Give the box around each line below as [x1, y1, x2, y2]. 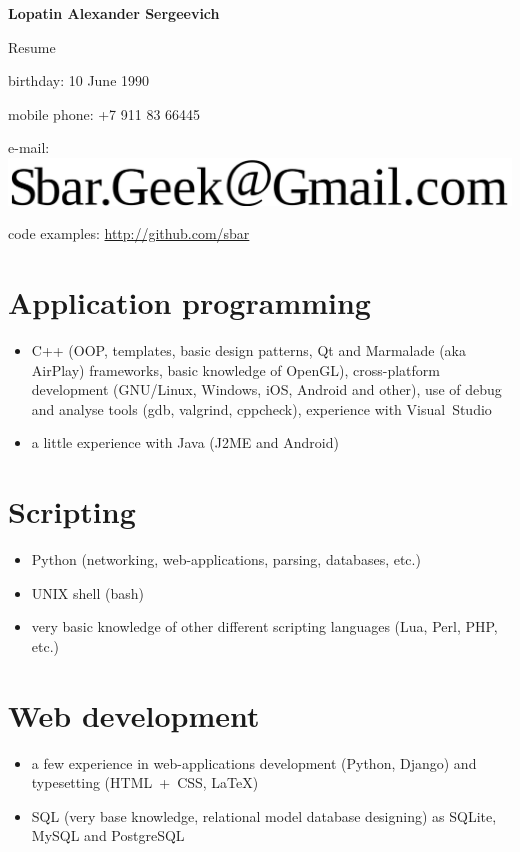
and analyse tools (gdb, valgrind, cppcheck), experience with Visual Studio [31, 398, 492, 419]
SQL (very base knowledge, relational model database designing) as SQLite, [31, 805, 497, 826]
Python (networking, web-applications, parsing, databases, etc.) [31, 549, 421, 570]
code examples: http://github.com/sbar [8, 223, 250, 244]
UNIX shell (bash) [31, 582, 144, 603]
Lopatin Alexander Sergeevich [8, 3, 220, 23]
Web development [8, 694, 260, 735]
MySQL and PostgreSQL [31, 825, 185, 846]
